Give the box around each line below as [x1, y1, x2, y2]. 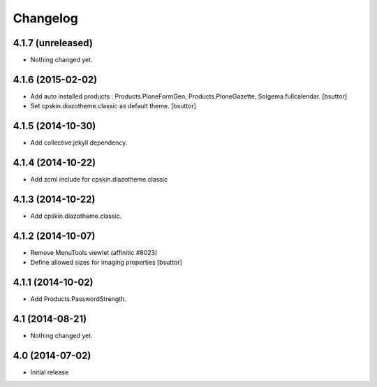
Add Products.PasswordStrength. [30, 295, 127, 303]
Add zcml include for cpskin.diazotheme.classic [30, 175, 168, 184]
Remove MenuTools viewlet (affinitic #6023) [30, 248, 158, 256]
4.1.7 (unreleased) [13, 37, 94, 49]
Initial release [30, 368, 69, 377]
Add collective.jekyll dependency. [30, 138, 128, 147]
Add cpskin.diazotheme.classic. [30, 212, 122, 220]
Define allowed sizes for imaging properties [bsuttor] [30, 258, 183, 267]
